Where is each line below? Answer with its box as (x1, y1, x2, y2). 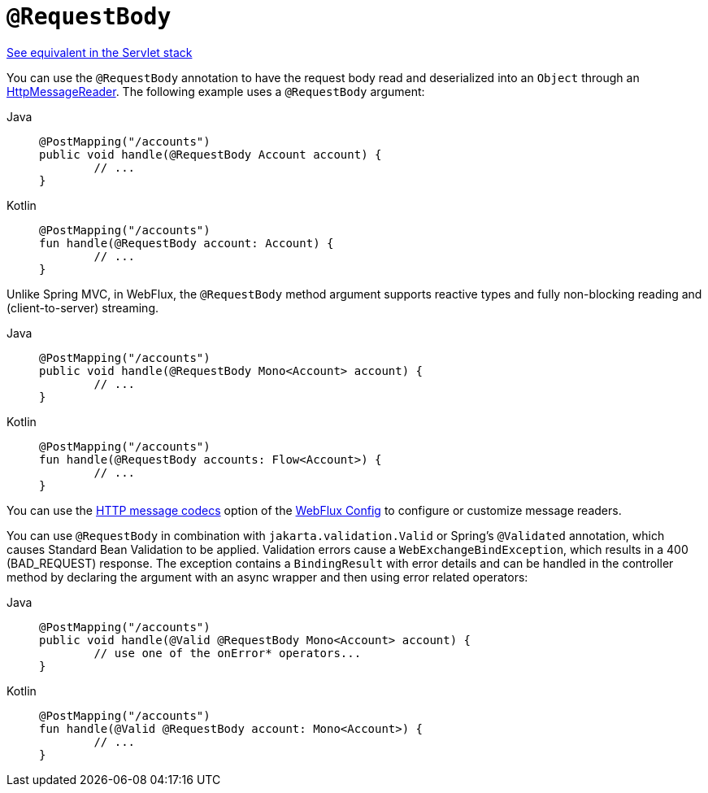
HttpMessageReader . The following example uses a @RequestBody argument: (7, 84, 425, 98)
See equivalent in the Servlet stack (7, 45, 193, 59)
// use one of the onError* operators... (93, 646, 362, 660)
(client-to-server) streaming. (7, 300, 159, 315)
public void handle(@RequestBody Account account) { (39, 147, 382, 161)
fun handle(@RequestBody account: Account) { (39, 236, 334, 250)
